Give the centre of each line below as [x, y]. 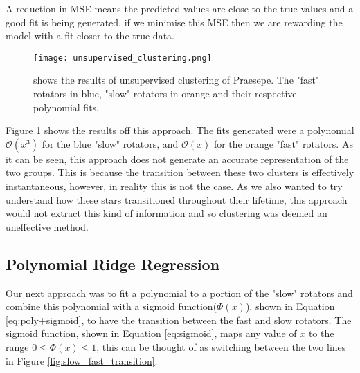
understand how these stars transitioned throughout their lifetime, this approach [177, 199]
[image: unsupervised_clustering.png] [123, 58]
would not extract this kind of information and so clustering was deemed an [166, 213]
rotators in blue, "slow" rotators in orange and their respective [165, 94]
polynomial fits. [66, 107]
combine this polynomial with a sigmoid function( [111, 306]
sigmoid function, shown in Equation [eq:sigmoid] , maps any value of [151, 333]
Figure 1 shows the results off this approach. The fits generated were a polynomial [180, 130]
